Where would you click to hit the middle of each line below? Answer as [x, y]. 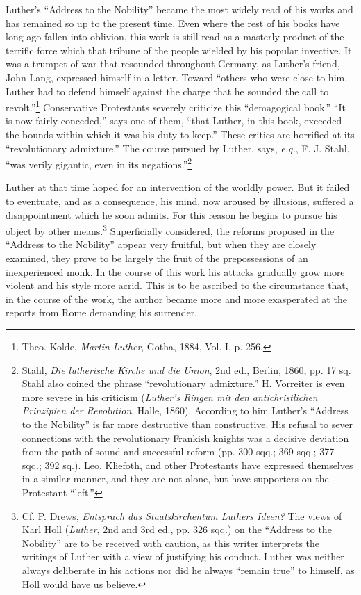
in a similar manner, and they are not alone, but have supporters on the [175, 479]
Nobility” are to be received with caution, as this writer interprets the [171, 543]
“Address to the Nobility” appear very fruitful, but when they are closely [161, 244]
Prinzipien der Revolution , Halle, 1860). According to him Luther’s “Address [185, 410]
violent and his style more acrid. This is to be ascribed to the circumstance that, [177, 285]
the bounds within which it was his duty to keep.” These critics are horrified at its [180, 134]
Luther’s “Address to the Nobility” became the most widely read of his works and [179, 9]
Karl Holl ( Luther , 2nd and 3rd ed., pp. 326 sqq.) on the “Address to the [177, 529]
